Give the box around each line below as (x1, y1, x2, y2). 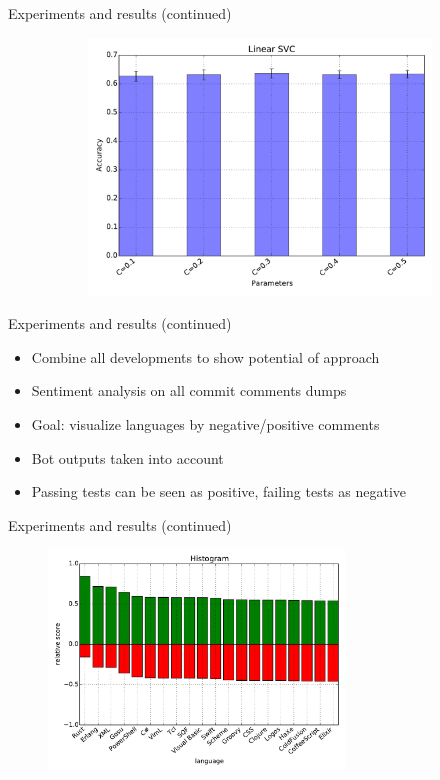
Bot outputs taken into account (31, 447, 224, 468)
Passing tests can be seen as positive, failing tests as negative (31, 481, 407, 502)
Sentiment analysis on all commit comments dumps (31, 380, 347, 401)
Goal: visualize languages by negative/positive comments (31, 413, 380, 434)
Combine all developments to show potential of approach (31, 346, 380, 367)
